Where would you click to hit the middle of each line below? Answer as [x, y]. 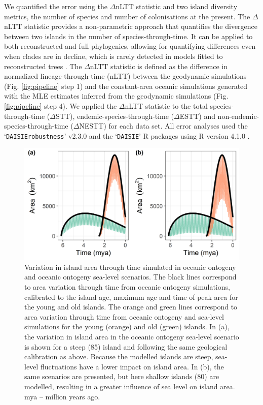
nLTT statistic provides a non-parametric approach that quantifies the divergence [131, 26]
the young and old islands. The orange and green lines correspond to [131, 307]
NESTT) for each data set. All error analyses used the [163, 126]
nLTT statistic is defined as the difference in [159, 66]
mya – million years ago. [62, 396]
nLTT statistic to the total [166, 105]
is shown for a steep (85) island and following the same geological [126, 346]
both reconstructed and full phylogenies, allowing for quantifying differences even [130, 46]
